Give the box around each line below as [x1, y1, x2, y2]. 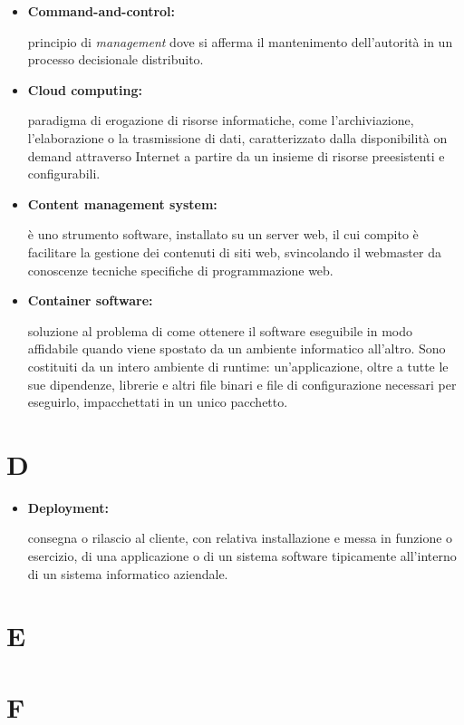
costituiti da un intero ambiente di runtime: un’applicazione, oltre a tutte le [27, 356, 449, 375]
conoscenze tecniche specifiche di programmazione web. [27, 260, 333, 279]
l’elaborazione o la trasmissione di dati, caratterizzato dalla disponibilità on [27, 128, 448, 147]
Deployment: [27, 498, 110, 517]
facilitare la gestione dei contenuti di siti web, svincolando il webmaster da [27, 242, 441, 261]
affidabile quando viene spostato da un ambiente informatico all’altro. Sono [27, 339, 446, 358]
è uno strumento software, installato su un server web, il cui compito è [27, 225, 419, 244]
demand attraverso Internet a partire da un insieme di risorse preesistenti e [27, 146, 445, 165]
